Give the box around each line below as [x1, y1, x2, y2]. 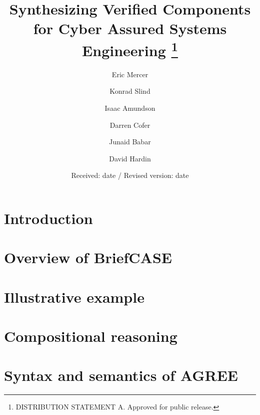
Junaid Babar [109, 136, 151, 147]
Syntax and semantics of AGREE [4, 365, 238, 385]
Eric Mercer [111, 69, 148, 79]
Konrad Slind [109, 86, 150, 96]
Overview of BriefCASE [4, 247, 172, 268]
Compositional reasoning [4, 326, 177, 346]
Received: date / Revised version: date [71, 170, 189, 180]
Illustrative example [4, 286, 144, 307]
